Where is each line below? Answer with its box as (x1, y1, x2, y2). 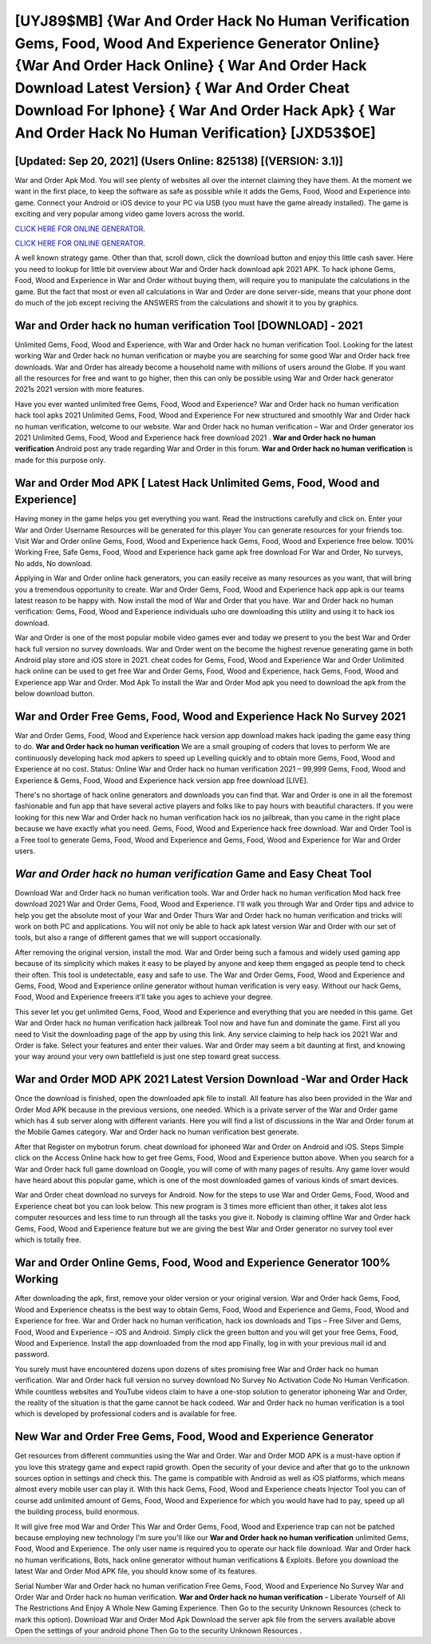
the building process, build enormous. (14, 1507, 140, 1517)
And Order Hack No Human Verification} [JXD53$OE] (14, 124, 377, 142)
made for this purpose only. (14, 455, 105, 465)
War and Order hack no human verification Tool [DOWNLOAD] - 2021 (14, 318, 363, 332)
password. (14, 1350, 49, 1359)
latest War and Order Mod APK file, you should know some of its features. (14, 1566, 258, 1576)
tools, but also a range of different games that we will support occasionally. (14, 932, 263, 943)
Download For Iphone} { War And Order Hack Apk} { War (14, 101, 396, 119)
